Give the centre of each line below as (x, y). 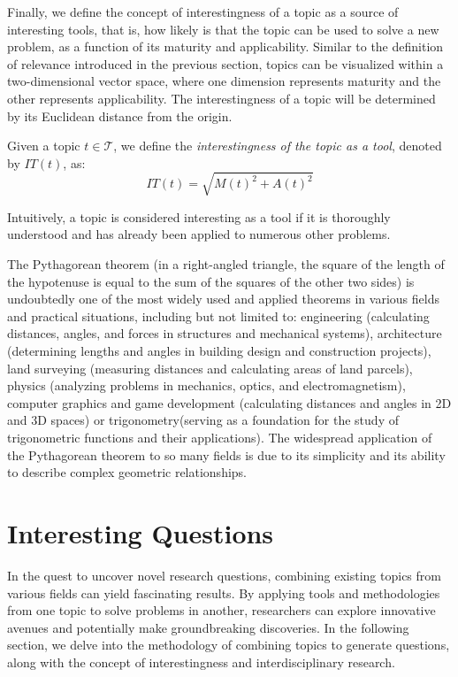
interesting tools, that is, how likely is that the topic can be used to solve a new (223, 29)
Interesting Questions (141, 532)
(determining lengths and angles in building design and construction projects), (219, 351)
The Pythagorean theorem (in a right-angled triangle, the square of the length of (226, 264)
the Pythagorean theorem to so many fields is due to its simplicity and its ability (226, 454)
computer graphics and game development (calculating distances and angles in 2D (229, 402)
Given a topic (44, 146)
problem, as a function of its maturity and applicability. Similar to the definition (225, 46)
